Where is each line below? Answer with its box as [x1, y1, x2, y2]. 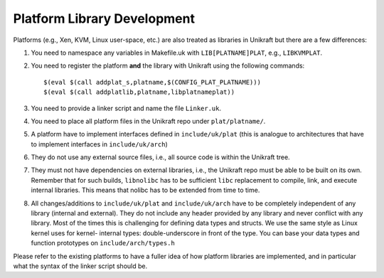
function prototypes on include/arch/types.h [31, 239, 176, 247]
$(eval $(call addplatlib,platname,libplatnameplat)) [43, 88, 235, 96]
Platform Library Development [13, 11, 196, 26]
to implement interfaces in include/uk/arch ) [31, 139, 168, 149]
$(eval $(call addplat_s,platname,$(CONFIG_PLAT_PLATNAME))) [43, 78, 261, 86]
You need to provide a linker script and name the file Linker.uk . [31, 104, 222, 112]
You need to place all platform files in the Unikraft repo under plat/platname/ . [31, 117, 266, 125]
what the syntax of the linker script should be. [13, 262, 148, 270]
